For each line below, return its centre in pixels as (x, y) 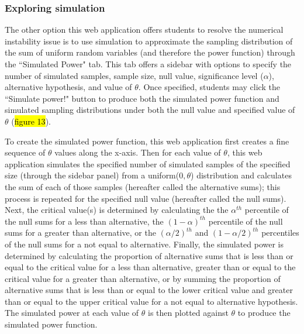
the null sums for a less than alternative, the (84, 221)
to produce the (264, 313)
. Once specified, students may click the (209, 87)
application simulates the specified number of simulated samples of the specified (148, 163)
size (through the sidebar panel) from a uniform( (92, 175)
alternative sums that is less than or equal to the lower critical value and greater (149, 290)
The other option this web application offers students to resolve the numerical (144, 30)
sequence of (25, 152)
